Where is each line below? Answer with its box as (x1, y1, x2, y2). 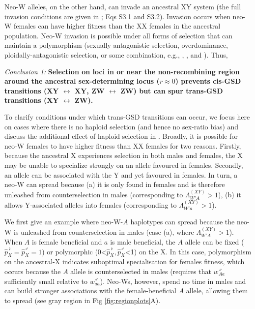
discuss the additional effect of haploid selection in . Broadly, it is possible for (4, 131, 238, 141)
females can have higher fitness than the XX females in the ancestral (14, 21, 221, 31)
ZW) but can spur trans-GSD (120, 85, 223, 95)
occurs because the (4, 266, 61, 276)
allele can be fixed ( (185, 236, 244, 247)
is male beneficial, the (110, 236, 175, 247)
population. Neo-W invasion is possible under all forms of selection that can (4, 30, 233, 40)
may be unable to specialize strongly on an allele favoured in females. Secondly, (4, 159, 243, 170)
